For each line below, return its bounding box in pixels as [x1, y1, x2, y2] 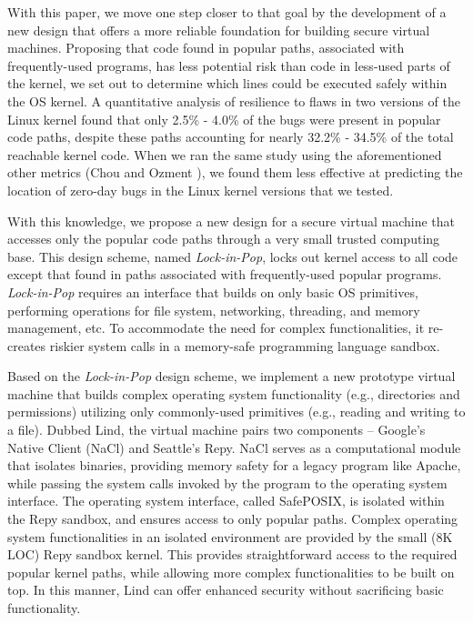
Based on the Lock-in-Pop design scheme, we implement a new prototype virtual [7, 367, 456, 386]
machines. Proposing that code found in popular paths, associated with [7, 38, 405, 57]
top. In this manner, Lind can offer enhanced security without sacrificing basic [7, 580, 444, 599]
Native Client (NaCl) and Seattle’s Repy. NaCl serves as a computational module [7, 437, 461, 457]
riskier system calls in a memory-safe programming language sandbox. [49, 336, 440, 355]
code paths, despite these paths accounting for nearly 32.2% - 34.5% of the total [7, 127, 454, 146]
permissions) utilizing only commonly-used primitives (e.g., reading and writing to [7, 402, 466, 421]
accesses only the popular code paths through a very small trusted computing [7, 229, 440, 248]
